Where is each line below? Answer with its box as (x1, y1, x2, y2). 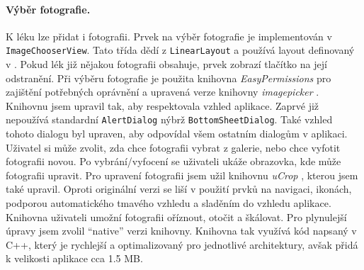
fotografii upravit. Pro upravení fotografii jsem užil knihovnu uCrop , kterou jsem (6, 167, 358, 182)
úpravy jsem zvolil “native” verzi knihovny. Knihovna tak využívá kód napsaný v (6, 223, 357, 238)
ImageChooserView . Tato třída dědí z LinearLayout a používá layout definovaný (6, 43, 355, 57)
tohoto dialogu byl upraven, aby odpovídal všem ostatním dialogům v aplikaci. (6, 126, 348, 141)
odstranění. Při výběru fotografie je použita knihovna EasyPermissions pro (6, 70, 331, 85)
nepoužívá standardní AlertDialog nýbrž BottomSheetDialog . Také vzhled (6, 112, 333, 127)
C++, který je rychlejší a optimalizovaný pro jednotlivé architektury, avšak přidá (6, 237, 358, 252)
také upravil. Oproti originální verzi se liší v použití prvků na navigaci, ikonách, (6, 181, 352, 196)
